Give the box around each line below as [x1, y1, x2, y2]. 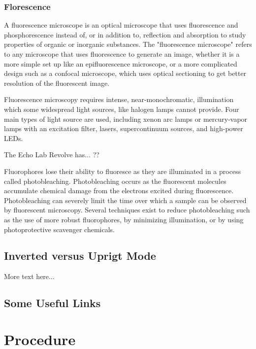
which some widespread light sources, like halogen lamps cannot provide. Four [4, 104, 239, 114]
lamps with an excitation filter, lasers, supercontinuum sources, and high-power [4, 123, 243, 134]
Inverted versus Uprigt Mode [4, 248, 156, 263]
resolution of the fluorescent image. [4, 77, 110, 88]
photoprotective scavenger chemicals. [4, 224, 115, 234]
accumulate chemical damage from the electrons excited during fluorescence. [4, 185, 234, 196]
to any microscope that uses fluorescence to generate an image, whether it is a [4, 49, 240, 59]
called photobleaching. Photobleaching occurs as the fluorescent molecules [4, 175, 226, 186]
